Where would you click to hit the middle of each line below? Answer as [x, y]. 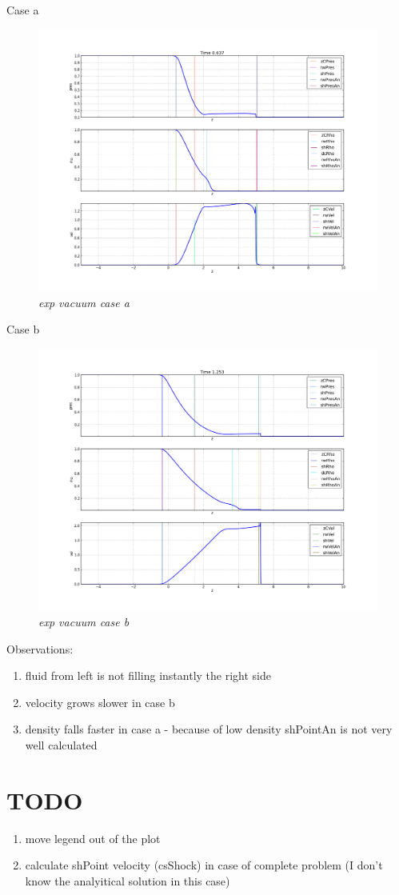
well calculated [61, 744]
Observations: [40, 648]
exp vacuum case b [84, 621]
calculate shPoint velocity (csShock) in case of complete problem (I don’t [204, 865]
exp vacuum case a [84, 302]
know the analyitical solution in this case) [128, 880]
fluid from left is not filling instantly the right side [148, 675]
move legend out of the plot [93, 838]
